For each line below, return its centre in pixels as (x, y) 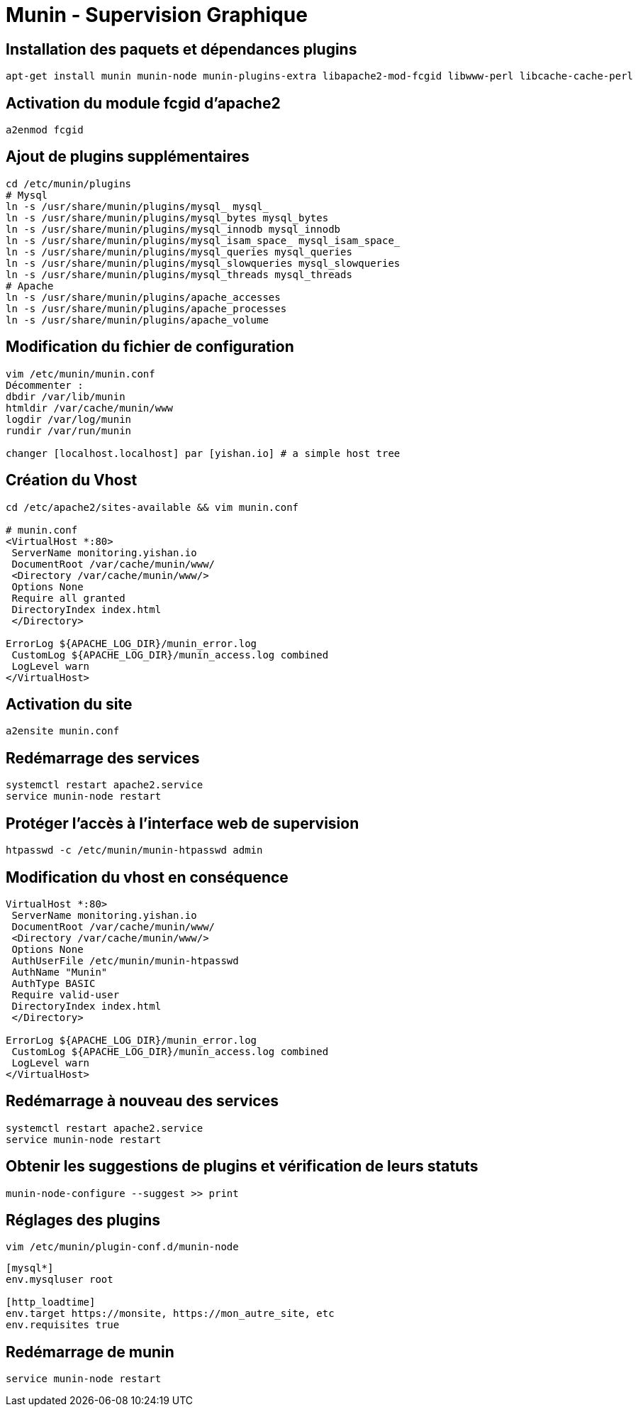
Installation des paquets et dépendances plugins (181, 49)
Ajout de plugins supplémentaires (128, 157)
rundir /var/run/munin (69, 430)
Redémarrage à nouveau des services (142, 1101)
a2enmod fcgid (45, 130)
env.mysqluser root (60, 1280)
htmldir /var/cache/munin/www (90, 408)
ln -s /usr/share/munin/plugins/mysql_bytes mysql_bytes (167, 217)
